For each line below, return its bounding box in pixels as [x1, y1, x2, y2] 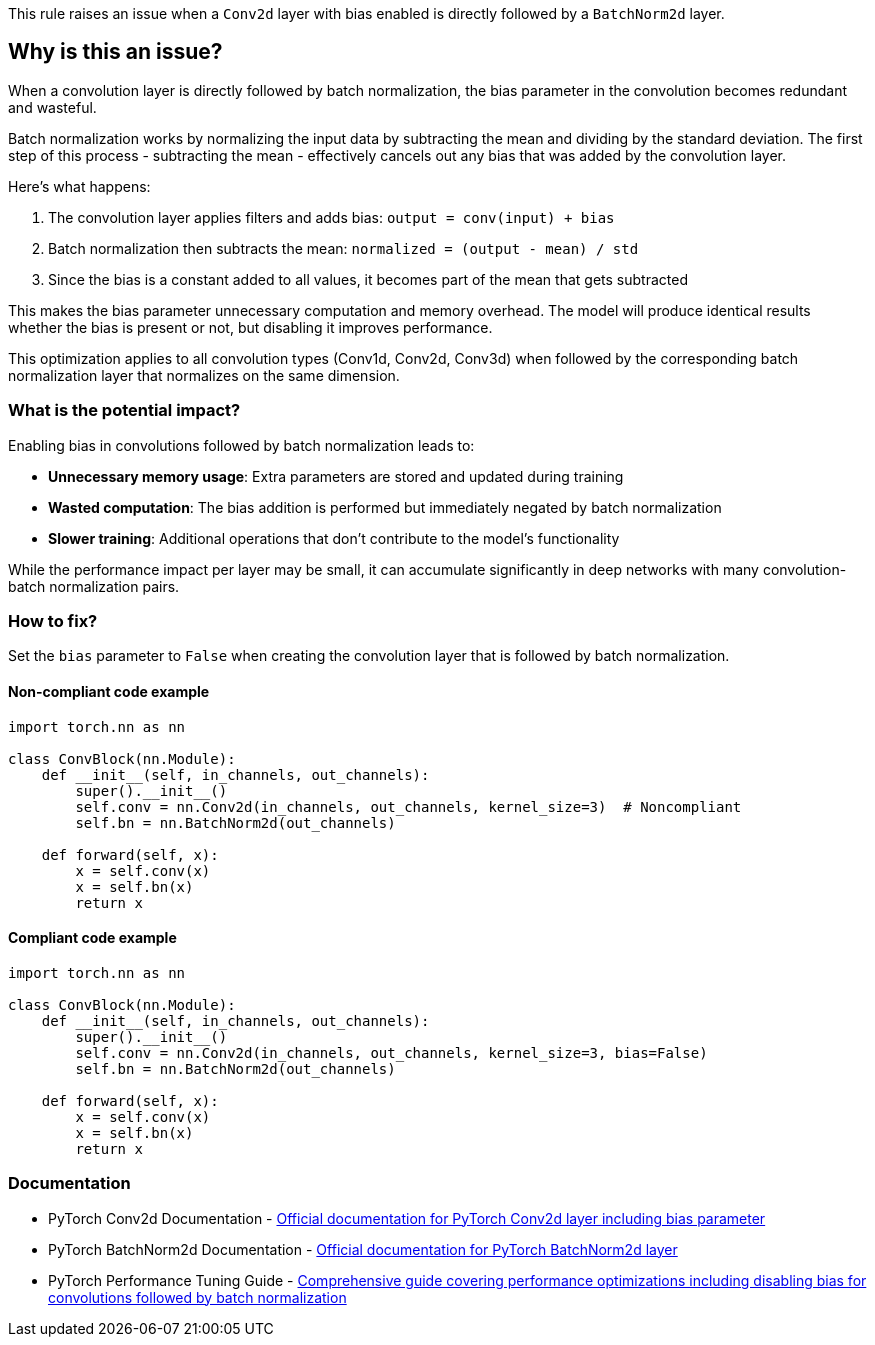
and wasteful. [8, 98, 97, 116]
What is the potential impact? [8, 400, 241, 421]
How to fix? [8, 610, 98, 631]
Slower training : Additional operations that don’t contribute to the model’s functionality [48, 529, 620, 547]
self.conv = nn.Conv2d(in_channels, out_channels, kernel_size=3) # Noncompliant [75, 798, 742, 815]
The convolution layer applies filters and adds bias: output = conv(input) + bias [48, 208, 615, 226]
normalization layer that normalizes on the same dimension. [8, 366, 400, 384]
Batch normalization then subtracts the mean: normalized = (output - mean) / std [48, 239, 639, 257]
